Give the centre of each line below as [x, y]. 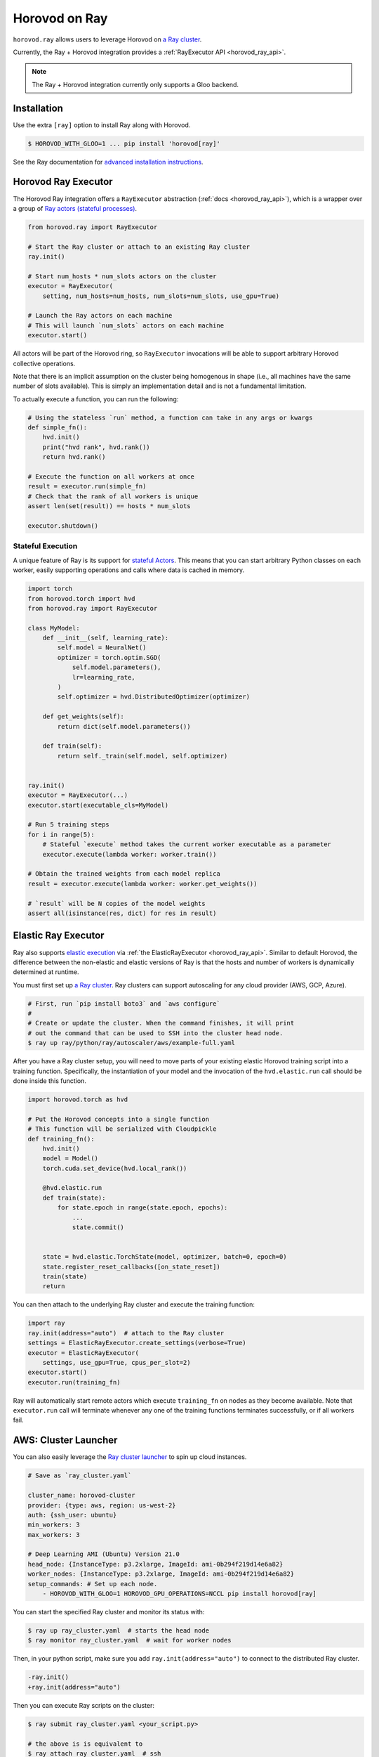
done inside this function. [50, 1081]
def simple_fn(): [58, 428]
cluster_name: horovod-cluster [82, 1496]
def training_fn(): [61, 1139]
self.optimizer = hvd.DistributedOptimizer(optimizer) [154, 697]
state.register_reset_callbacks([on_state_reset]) [131, 1266]
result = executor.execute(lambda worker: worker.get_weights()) [142, 883]
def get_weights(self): [83, 717]
